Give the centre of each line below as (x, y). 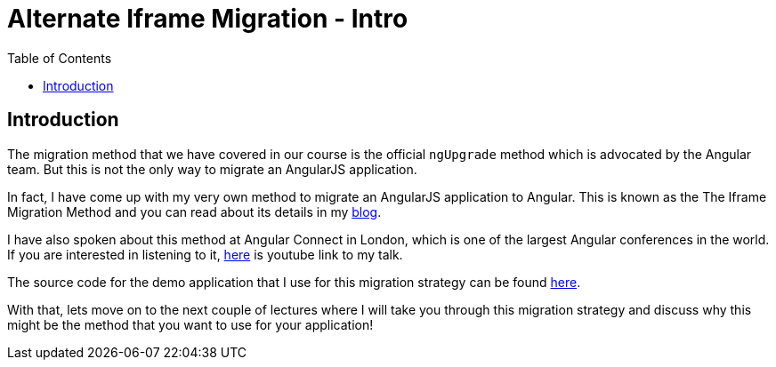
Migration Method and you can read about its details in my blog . (194, 211)
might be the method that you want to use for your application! (190, 324)
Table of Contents (60, 58)
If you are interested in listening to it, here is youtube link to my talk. (205, 254)
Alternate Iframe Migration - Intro (208, 19)
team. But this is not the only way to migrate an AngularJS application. (212, 169)
